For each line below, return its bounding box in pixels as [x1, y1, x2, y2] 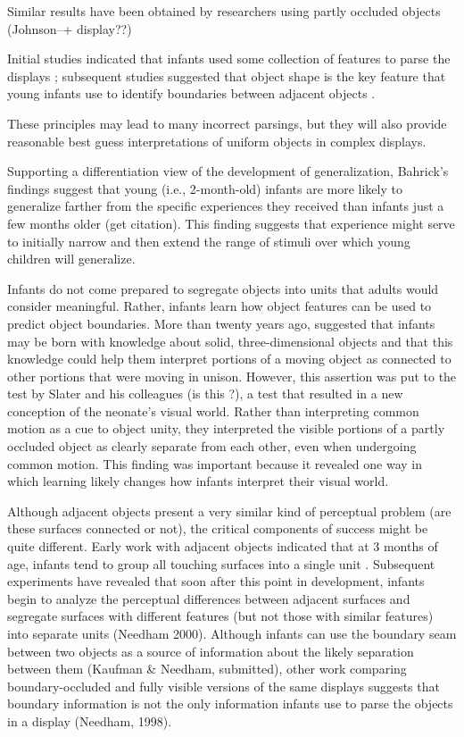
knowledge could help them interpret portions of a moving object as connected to [7, 349, 452, 368]
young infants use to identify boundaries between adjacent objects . [7, 84, 376, 103]
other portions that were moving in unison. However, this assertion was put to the [7, 366, 457, 385]
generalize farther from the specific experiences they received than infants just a [7, 197, 444, 215]
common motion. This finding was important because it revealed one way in [7, 454, 423, 473]
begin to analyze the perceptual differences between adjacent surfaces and [7, 589, 410, 607]
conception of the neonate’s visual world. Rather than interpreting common [7, 401, 419, 420]
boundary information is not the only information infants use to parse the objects [7, 694, 453, 713]
